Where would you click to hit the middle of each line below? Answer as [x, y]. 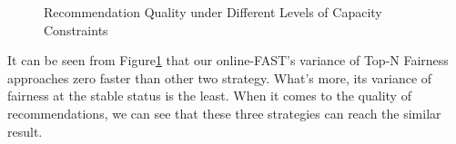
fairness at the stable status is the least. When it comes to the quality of [209, 96]
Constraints [76, 29]
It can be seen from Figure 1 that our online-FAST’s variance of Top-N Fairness [228, 60]
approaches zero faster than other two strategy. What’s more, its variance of [220, 77]
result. [25, 131]
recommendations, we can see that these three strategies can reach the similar [224, 113]
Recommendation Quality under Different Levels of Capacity [213, 12]
